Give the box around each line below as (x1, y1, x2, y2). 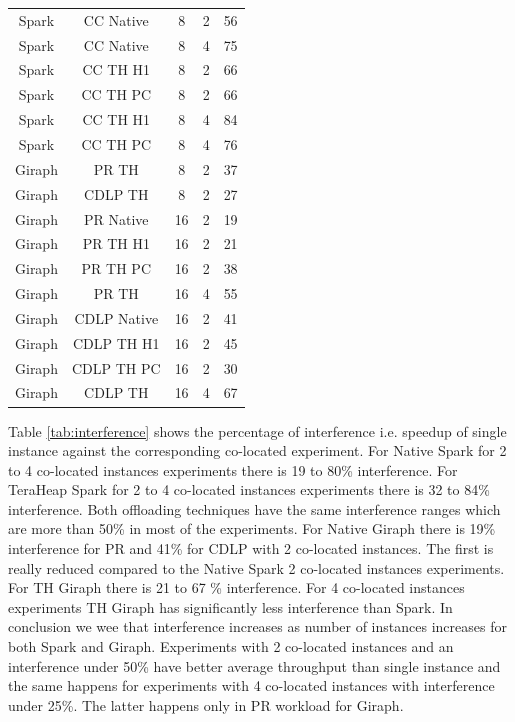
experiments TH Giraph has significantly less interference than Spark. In (8, 596, 453, 617)
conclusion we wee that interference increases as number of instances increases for (8, 616, 507, 637)
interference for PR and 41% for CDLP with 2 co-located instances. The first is (8, 538, 494, 559)
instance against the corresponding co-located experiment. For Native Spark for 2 (8, 440, 507, 461)
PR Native (84, 208, 149, 229)
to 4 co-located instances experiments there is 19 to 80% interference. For (8, 459, 458, 480)
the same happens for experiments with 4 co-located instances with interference (8, 675, 495, 696)
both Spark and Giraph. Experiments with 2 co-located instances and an (8, 636, 454, 657)
